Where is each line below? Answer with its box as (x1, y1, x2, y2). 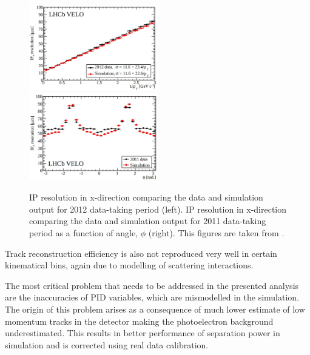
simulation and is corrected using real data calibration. (5, 338, 209, 351)
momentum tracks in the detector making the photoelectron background (5, 314, 274, 327)
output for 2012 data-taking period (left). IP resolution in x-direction (29, 202, 287, 215)
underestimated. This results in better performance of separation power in (5, 327, 280, 339)
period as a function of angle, (29, 227, 138, 239)
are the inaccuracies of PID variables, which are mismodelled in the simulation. (5, 291, 300, 304)
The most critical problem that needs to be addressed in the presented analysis (5, 279, 299, 291)
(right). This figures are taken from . (148, 227, 285, 239)
